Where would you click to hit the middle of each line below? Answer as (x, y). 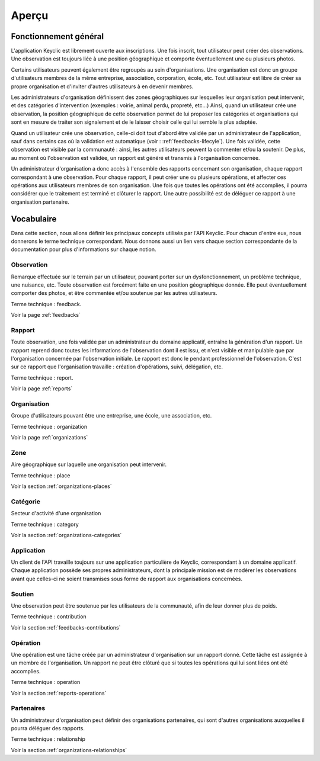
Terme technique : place (41, 475)
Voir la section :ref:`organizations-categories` (66, 535)
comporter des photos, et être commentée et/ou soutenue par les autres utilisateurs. (114, 293)
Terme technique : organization (49, 426)
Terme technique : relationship (48, 739)
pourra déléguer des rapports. (48, 728)
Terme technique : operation (46, 682)
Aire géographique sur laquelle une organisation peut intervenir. (89, 464)
